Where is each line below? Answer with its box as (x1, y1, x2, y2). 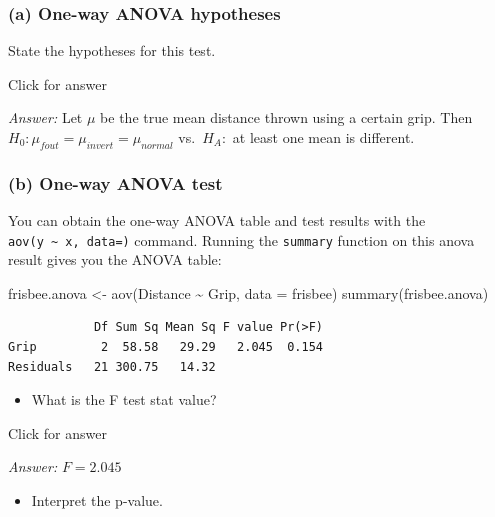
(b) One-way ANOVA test (8, 170, 223, 195)
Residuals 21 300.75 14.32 (8, 359, 216, 374)
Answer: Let (8, 107, 83, 128)
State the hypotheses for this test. (8, 40, 216, 61)
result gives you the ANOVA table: (8, 249, 222, 270)
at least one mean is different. (232, 127, 415, 147)
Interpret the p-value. (31, 490, 163, 511)
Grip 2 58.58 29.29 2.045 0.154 (8, 340, 323, 355)
